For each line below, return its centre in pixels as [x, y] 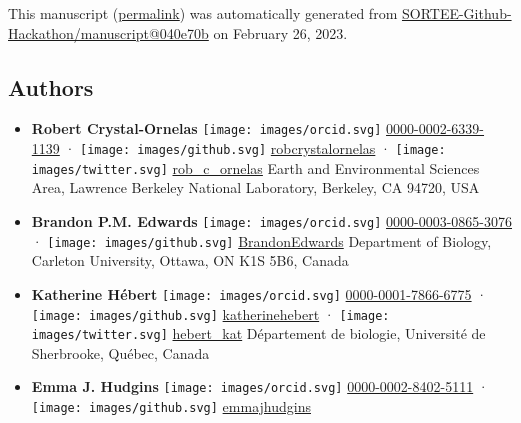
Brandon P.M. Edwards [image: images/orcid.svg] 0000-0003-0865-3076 [272, 220]
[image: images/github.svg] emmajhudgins [171, 406]
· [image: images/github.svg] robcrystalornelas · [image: [255, 148]
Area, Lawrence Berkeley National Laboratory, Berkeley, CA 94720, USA [255, 187]
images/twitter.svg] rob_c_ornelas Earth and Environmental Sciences [255, 167]
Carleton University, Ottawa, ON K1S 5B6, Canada [190, 260]
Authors [51, 86]
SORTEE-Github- [456, 13]
